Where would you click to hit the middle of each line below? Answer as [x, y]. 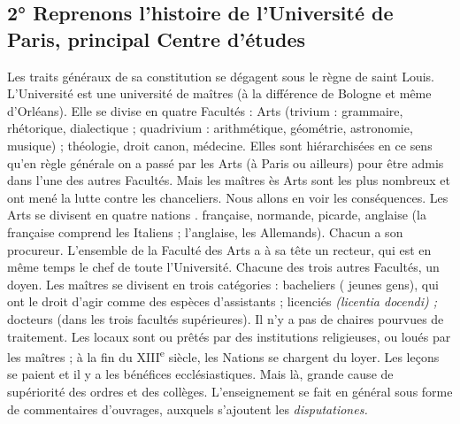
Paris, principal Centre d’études [157, 39]
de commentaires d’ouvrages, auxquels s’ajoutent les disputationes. [188, 409]
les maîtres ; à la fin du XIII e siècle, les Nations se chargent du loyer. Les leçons [223, 355]
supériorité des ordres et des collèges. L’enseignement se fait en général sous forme [230, 391]
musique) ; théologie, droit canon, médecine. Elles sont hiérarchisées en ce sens [220, 145]
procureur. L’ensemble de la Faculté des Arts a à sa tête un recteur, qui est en [219, 249]
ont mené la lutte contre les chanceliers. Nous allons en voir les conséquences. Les [228, 197]
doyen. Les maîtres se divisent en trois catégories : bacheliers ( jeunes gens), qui [223, 284]
